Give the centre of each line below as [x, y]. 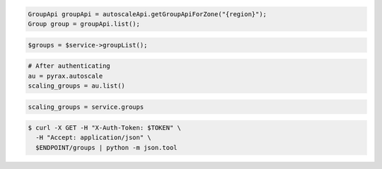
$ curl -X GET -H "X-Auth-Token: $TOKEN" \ [105, 128]
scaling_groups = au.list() [76, 86]
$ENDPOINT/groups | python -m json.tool [106, 147]
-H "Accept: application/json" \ [93, 138]
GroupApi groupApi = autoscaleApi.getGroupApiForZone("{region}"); [147, 14]
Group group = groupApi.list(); [84, 24]
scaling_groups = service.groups [86, 107]
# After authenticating [69, 66]
